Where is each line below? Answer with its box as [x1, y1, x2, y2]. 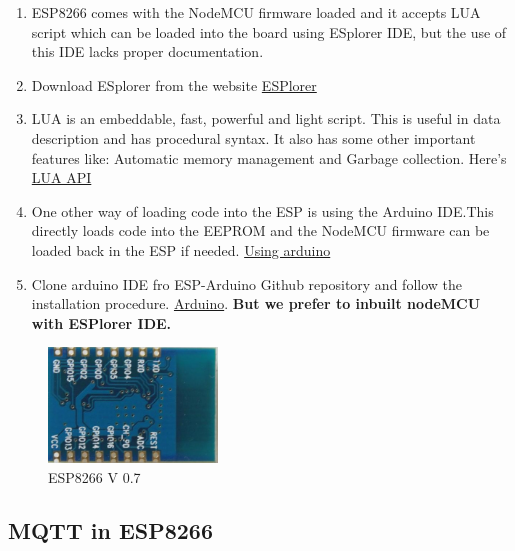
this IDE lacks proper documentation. [31, 41, 264, 62]
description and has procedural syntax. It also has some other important [31, 127, 476, 148]
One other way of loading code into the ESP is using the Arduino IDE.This [31, 200, 494, 221]
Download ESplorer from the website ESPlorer [31, 74, 317, 95]
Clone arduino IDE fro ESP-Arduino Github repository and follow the [31, 273, 462, 294]
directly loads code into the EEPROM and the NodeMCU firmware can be [31, 220, 490, 241]
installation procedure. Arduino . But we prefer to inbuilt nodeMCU [31, 293, 481, 314]
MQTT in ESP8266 [8, 515, 213, 546]
